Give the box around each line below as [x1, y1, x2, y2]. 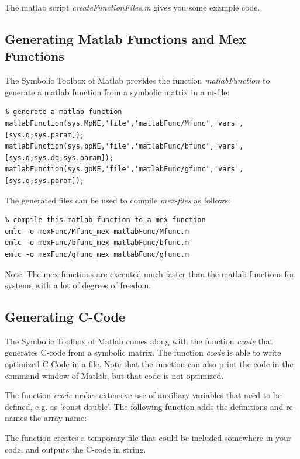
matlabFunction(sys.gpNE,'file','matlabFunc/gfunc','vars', [5, 165, 244, 174]
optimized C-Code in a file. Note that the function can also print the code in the [5, 358, 294, 370]
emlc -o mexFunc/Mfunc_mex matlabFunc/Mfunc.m [5, 227, 189, 236]
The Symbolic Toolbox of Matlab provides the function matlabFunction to [5, 74, 270, 87]
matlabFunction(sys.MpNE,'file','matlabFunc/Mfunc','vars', [5, 119, 244, 127]
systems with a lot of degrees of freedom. [5, 279, 151, 291]
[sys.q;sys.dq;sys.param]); [5, 153, 114, 162]
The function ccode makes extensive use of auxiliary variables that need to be [5, 389, 282, 401]
